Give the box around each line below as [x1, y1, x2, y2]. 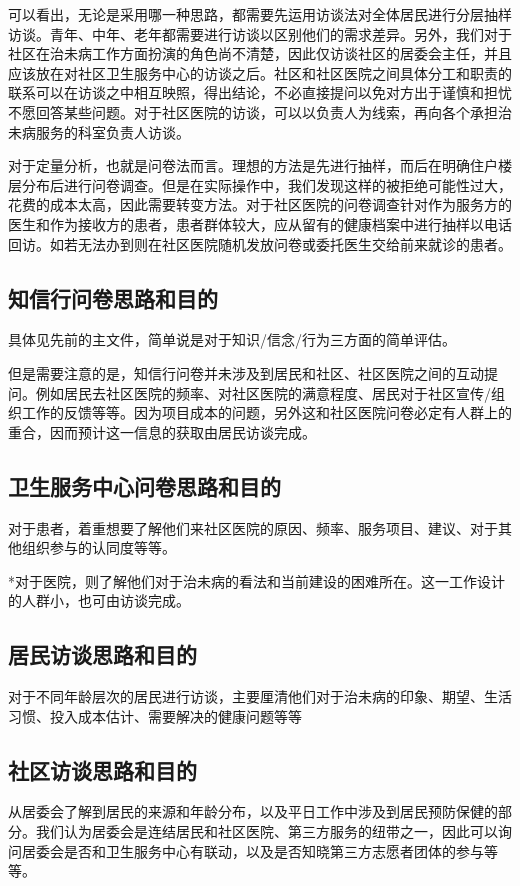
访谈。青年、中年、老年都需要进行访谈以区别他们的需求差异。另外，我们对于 [8, 23, 512, 44]
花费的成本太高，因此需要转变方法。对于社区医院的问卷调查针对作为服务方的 [8, 194, 512, 215]
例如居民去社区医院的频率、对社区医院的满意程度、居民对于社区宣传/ [35, 382, 491, 403]
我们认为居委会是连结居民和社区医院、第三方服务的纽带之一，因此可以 [35, 821, 498, 842]
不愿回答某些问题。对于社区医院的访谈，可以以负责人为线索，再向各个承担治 [8, 101, 512, 122]
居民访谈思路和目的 [8, 639, 197, 670]
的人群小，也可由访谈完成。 [8, 590, 190, 611]
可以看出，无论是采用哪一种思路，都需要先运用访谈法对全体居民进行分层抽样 [8, 4, 512, 24]
